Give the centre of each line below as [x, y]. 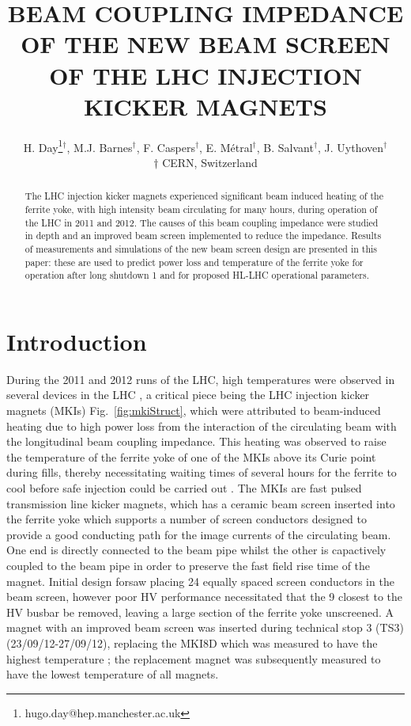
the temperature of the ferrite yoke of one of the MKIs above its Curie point [191, 456]
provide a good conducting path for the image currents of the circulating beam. [199, 534]
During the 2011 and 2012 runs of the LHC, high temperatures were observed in [201, 379]
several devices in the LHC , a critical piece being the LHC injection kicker [188, 395]
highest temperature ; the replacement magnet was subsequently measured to [194, 658]
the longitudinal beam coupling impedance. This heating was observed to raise [196, 441]
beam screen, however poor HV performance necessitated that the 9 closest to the [205, 597]
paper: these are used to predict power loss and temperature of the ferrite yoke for [194, 262]
